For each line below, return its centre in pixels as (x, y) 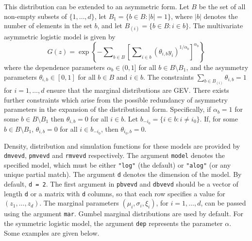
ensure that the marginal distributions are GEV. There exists (138, 90)
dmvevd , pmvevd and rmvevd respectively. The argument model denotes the (114, 155)
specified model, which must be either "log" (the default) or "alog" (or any (118, 164)
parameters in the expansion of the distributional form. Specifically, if (108, 109)
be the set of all (222, 6)
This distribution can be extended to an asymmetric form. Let (97, 6)
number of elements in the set (48, 26)
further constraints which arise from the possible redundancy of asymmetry (116, 99)
